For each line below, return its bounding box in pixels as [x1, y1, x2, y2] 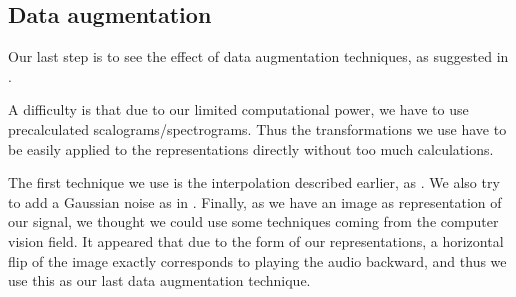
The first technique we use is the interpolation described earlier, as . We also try [8, 172, 500, 193]
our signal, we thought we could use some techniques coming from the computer [8, 211, 499, 232]
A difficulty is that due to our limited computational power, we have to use [8, 99, 469, 120]
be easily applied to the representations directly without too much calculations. [8, 138, 494, 159]
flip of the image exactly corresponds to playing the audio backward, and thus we [8, 250, 507, 271]
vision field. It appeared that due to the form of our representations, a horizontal [8, 230, 504, 251]
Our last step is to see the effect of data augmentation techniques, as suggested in [8, 46, 509, 67]
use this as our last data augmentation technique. [8, 270, 311, 291]
